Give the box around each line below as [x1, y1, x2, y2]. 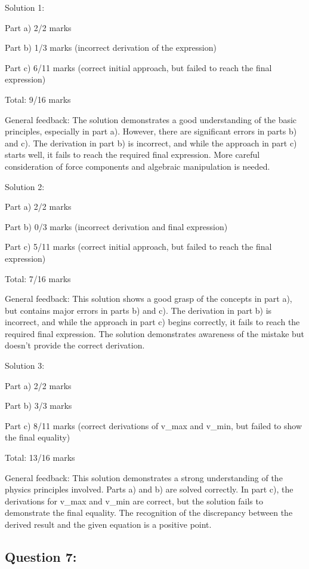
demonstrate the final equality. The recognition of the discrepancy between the [5, 506, 293, 519]
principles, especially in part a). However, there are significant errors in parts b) [5, 125, 297, 137]
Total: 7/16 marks [5, 272, 71, 284]
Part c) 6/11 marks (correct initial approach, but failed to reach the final [5, 61, 272, 74]
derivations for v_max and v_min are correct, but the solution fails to [5, 494, 263, 507]
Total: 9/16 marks [5, 93, 71, 105]
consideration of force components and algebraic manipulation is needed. [5, 160, 270, 172]
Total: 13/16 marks [5, 451, 75, 464]
